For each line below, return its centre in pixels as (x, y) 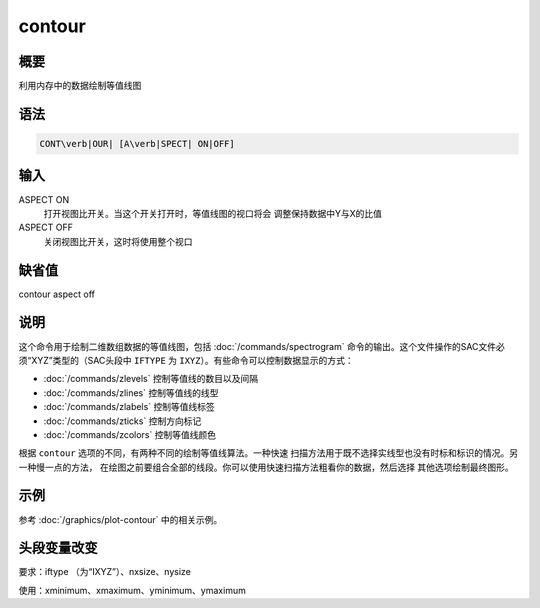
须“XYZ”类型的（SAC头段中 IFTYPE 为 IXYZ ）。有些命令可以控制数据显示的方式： (186, 360)
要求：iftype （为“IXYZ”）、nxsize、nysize (105, 572)
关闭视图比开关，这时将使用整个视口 (118, 241)
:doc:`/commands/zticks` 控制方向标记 (122, 421)
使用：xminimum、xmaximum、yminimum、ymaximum (132, 590)
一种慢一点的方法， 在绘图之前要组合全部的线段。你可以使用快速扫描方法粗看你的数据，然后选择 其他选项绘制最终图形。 (266, 467)
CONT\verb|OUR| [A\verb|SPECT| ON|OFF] (137, 144)
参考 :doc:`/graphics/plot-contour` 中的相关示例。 (120, 519)
